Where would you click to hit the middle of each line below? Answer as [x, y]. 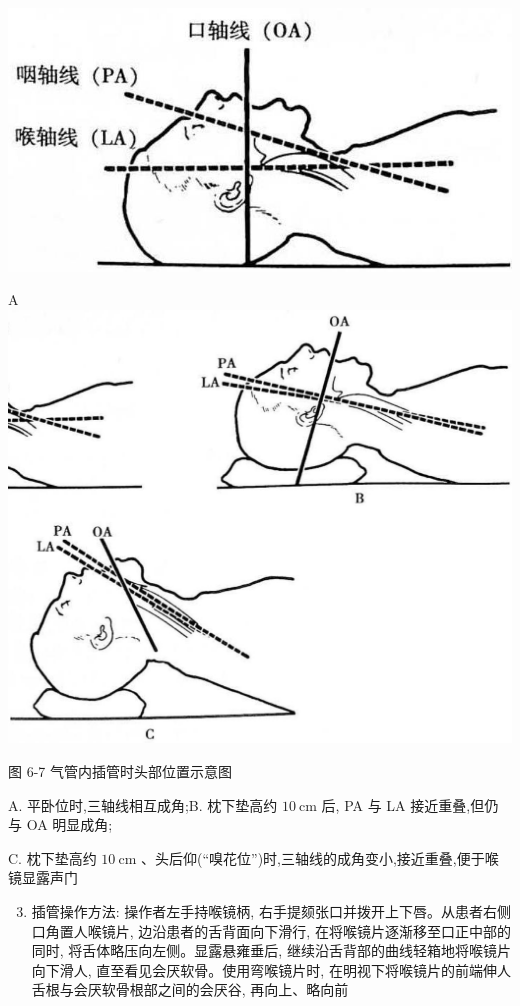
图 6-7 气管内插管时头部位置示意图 [120, 771]
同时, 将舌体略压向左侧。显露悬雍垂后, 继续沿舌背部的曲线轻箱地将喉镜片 [271, 950]
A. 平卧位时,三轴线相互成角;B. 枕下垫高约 [143, 804]
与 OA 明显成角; [60, 824]
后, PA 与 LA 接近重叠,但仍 [410, 804]
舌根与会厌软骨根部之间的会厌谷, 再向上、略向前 [190, 989]
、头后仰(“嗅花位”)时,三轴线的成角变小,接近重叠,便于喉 [319, 857]
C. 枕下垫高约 [52, 857]
